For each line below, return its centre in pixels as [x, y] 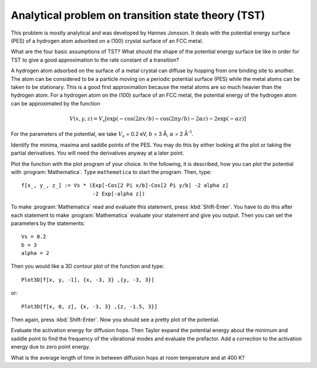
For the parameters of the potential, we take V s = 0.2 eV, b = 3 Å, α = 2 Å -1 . [102, 134]
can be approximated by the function [55, 103]
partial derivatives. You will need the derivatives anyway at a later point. [97, 153]
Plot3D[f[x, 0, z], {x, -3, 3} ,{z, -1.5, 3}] [90, 306]
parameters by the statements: [48, 223]
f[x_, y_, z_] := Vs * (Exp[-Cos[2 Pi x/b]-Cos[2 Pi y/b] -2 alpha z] [125, 185]
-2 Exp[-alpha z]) [119, 194]
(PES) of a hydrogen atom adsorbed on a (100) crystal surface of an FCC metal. [107, 40]
